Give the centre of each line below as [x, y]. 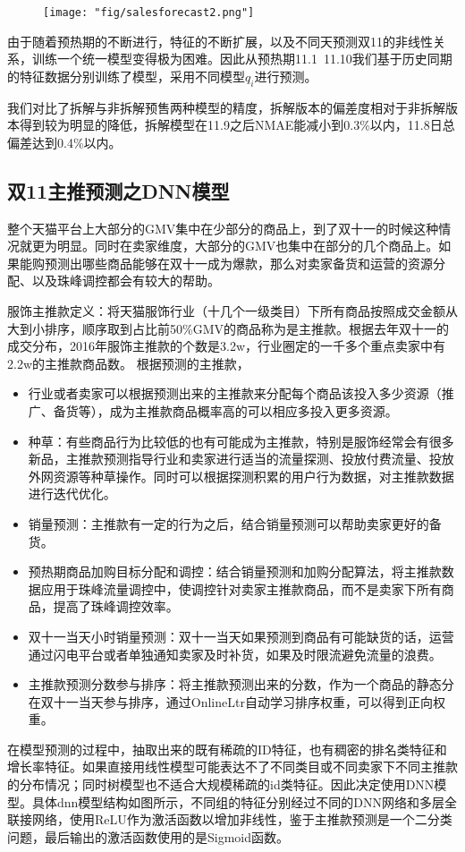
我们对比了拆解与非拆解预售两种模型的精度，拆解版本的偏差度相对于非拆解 [226, 107]
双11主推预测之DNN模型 [118, 190]
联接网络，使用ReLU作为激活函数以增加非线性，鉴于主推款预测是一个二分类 [230, 819]
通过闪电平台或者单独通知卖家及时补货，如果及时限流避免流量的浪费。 [235, 654]
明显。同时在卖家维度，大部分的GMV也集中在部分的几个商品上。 [248, 246]
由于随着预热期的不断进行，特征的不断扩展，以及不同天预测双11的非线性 [220, 41]
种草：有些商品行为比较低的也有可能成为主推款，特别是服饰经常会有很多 [241, 441]
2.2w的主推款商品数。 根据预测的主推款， [128, 363]
